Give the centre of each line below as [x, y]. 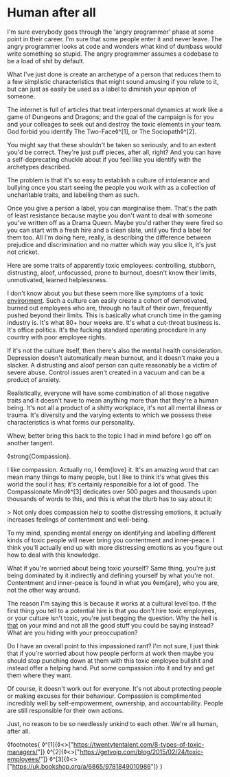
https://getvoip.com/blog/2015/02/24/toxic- [142, 752]
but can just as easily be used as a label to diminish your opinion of [102, 89]
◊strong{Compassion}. [39, 456]
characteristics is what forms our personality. [71, 422]
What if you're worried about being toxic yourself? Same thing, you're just [112, 568]
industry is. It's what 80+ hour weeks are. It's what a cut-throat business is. [114, 322]
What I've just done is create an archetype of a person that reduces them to [114, 74]
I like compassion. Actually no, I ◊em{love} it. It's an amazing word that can [113, 469]
